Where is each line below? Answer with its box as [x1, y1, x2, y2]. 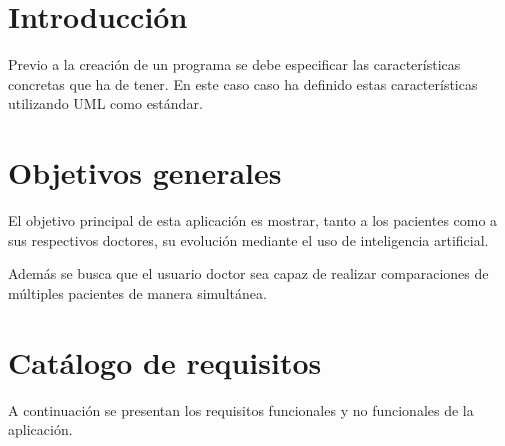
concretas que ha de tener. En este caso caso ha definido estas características [8, 73, 478, 94]
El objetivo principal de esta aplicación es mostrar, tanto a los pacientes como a [8, 210, 498, 231]
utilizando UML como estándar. [8, 93, 203, 114]
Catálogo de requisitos [8, 341, 322, 382]
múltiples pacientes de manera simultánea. [8, 282, 267, 303]
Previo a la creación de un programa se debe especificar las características [8, 54, 461, 75]
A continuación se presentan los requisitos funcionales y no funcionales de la [8, 399, 474, 420]
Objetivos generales [8, 152, 282, 193]
